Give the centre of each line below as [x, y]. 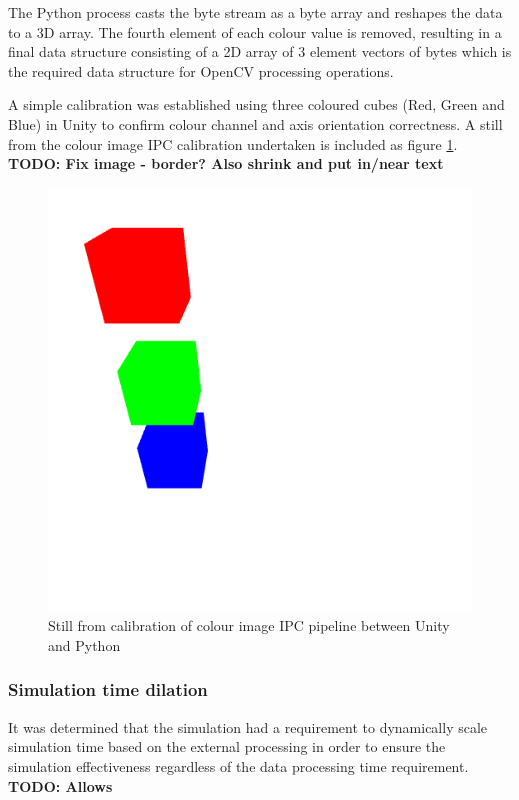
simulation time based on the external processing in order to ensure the [227, 746]
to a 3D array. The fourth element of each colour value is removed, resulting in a [255, 31]
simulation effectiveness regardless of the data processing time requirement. [238, 765]
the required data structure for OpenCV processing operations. [201, 70]
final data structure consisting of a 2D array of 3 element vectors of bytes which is [260, 51]
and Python [84, 644]
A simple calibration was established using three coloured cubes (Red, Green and [256, 104]
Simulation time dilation [108, 689]
